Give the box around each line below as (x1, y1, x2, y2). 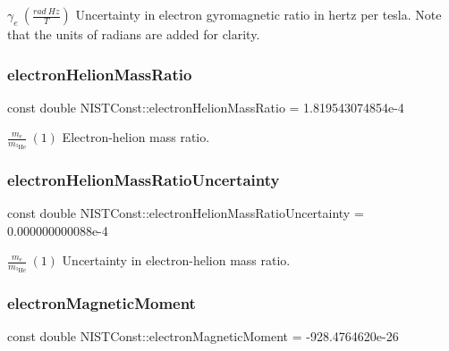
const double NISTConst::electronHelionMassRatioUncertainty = (7, 204, 364, 222)
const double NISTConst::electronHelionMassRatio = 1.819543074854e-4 (7, 97, 404, 116)
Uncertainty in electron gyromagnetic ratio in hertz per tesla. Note (75, 5, 442, 23)
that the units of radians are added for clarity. (7, 25, 260, 43)
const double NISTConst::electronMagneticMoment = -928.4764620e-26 (7, 327, 399, 345)
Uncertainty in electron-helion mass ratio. (62, 251, 291, 270)
